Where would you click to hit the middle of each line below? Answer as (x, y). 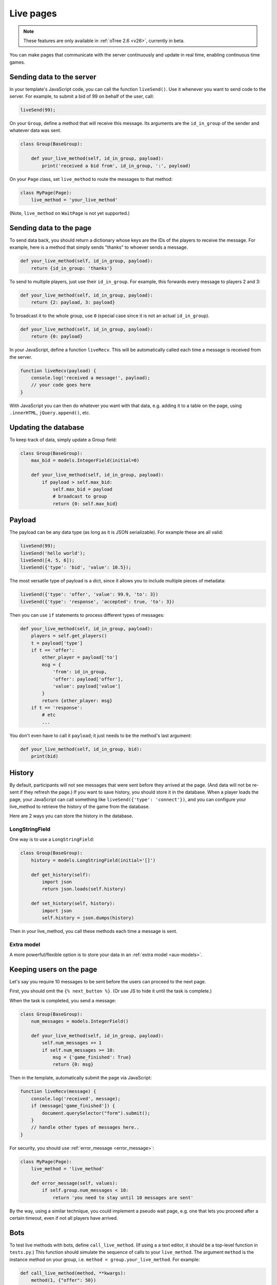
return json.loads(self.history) (84, 889)
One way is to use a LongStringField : (52, 839)
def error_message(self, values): (74, 1183)
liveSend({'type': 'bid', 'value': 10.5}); (76, 567)
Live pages (33, 13)
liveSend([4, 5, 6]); (47, 561)
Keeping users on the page (53, 969)
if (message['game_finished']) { (73, 1106)
